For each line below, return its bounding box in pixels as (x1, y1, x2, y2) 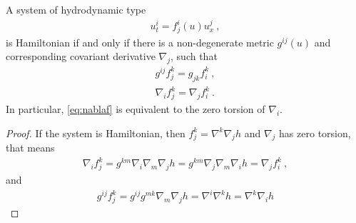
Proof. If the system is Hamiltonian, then (6, 125, 185, 140)
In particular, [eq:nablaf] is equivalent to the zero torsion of (6, 101, 265, 116)
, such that (171, 49, 218, 64)
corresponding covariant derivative (6, 49, 156, 64)
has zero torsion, (279, 125, 351, 140)
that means (6, 140, 55, 155)
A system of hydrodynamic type (6, 2, 146, 16)
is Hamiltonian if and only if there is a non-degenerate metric (6, 34, 274, 49)
